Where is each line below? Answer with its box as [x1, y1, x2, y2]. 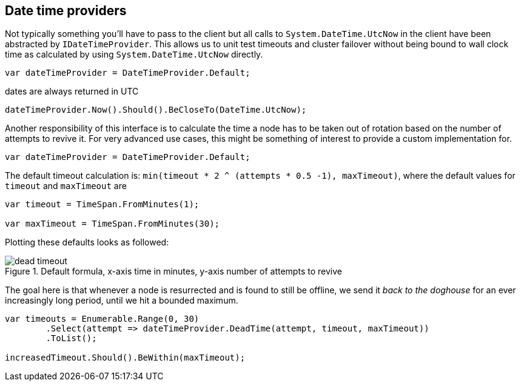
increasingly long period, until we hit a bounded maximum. [5, 295, 238, 306]
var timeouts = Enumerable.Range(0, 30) [5, 314, 200, 324]
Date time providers [5, 3, 127, 18]
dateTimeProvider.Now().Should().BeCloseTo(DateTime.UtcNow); [5, 105, 307, 115]
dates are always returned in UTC [5, 86, 139, 97]
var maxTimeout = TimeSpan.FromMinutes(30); [5, 219, 220, 229]
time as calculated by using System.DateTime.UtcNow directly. [5, 49, 263, 60]
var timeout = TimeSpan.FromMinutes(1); [5, 199, 200, 210]
